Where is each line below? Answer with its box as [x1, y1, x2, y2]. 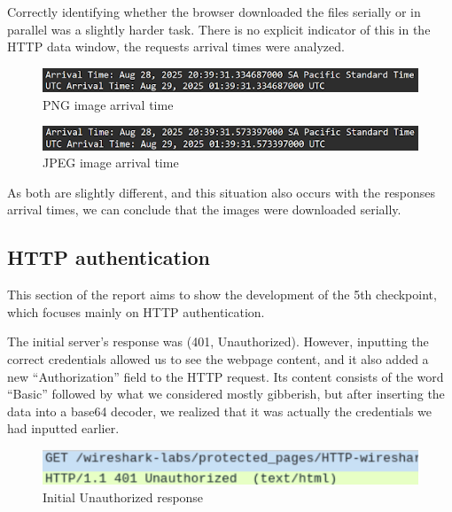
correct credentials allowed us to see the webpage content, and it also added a [7, 349, 429, 368]
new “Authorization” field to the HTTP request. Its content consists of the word [7, 367, 444, 385]
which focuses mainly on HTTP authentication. [7, 302, 265, 321]
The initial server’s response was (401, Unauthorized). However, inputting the [7, 332, 429, 351]
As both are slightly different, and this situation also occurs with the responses [7, 182, 436, 201]
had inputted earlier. [7, 419, 120, 438]
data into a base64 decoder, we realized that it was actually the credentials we [7, 401, 433, 420]
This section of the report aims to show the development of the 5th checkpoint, [7, 285, 437, 304]
